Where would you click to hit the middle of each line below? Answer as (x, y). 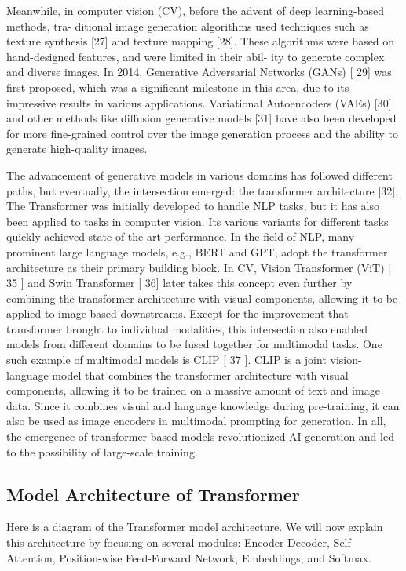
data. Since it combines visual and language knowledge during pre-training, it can (203, 405)
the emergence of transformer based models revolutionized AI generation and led (200, 436)
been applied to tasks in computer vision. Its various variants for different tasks (198, 221)
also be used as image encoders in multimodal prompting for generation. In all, (196, 421)
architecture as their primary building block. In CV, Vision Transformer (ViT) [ (199, 267)
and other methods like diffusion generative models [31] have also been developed (201, 118)
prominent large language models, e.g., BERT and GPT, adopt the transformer (197, 251)
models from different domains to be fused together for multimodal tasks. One (194, 344)
